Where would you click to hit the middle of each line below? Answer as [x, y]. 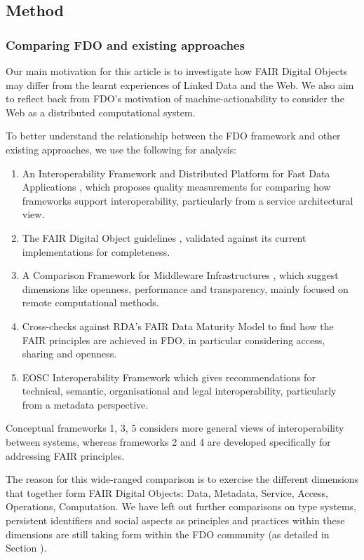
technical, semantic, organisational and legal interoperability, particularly [179, 391]
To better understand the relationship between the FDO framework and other [173, 136]
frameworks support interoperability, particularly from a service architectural [188, 200]
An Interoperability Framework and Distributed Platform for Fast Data [176, 173]
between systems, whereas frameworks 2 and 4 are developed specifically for [168, 442]
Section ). [26, 548]
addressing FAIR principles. [65, 455]
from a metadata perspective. [85, 404]
